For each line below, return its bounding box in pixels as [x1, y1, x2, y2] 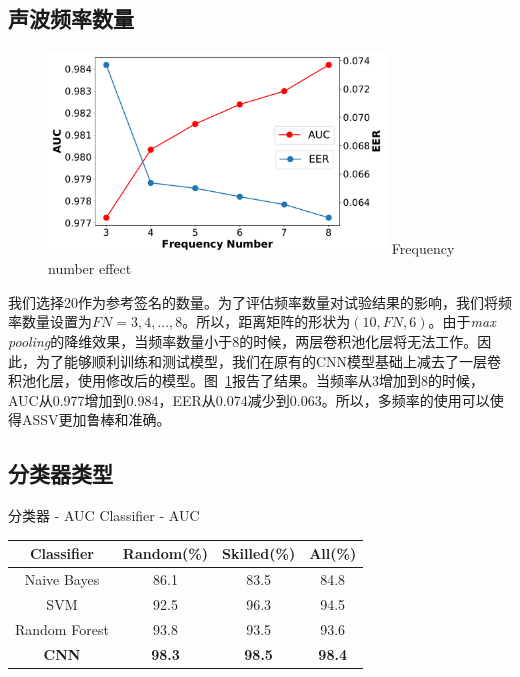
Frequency [391, 238, 455, 259]
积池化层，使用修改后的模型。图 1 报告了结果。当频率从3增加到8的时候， [8, 370, 484, 391]
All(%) [309, 543, 357, 564]
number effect [48, 258, 132, 279]
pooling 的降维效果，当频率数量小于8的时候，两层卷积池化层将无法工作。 [8, 330, 478, 351]
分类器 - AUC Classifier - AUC [8, 505, 200, 526]
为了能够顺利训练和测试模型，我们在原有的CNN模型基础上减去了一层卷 [35, 350, 502, 371]
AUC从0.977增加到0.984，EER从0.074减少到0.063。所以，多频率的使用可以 [8, 389, 490, 410]
